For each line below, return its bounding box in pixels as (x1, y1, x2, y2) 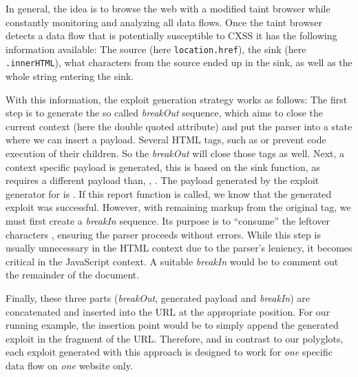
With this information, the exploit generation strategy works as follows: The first (6, 92, 348, 106)
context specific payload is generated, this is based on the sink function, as (6, 159, 320, 174)
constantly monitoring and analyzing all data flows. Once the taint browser (6, 14, 323, 29)
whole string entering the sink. (6, 69, 134, 83)
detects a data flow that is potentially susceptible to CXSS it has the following (6, 28, 337, 43)
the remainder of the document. (6, 267, 140, 282)
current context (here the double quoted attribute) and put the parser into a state (6, 119, 352, 133)
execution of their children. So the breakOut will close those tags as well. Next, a (6, 146, 345, 161)
